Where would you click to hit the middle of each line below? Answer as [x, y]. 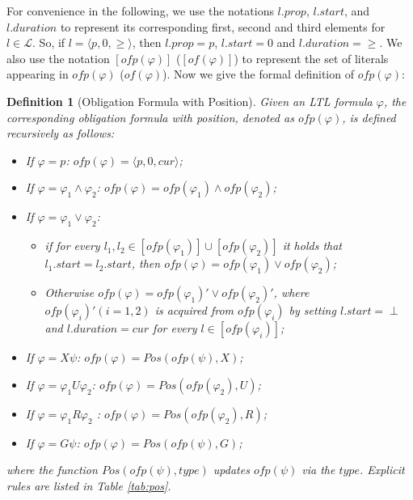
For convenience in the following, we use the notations [140, 11]
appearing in [38, 74]
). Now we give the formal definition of [258, 74]
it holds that [312, 246]
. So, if [49, 42]
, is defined [369, 117]
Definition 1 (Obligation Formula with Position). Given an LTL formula [190, 101]
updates [231, 470]
